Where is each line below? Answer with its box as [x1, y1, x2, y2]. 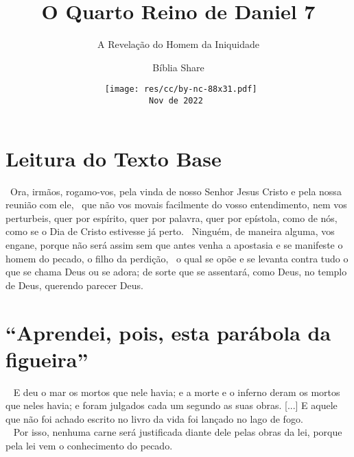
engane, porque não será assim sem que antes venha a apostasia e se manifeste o [5, 237, 343, 251]
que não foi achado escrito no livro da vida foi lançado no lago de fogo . [5, 411, 303, 425]
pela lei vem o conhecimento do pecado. [5, 439, 173, 452]
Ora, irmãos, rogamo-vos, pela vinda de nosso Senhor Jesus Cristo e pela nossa [10, 184, 342, 198]
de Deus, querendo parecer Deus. [5, 277, 143, 292]
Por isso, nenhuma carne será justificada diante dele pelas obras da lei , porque [13, 425, 342, 439]
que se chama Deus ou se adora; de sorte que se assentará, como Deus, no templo [5, 264, 347, 279]
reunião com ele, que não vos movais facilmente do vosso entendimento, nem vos [5, 197, 347, 212]
